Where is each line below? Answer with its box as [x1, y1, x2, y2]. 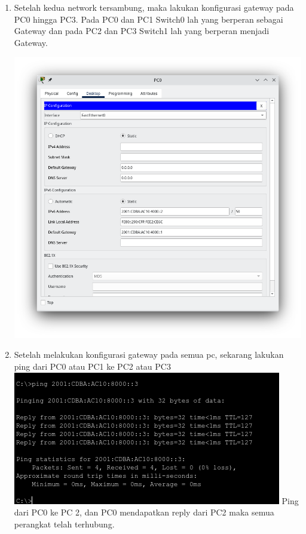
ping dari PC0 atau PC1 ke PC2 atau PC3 [14, 360, 171, 372]
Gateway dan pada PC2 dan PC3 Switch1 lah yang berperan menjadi [14, 24, 270, 37]
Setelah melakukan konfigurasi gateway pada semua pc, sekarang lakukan [14, 348, 284, 361]
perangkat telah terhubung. [14, 517, 115, 530]
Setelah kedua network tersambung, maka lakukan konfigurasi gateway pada [14, 1, 294, 13]
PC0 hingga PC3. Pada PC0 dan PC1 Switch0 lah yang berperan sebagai [14, 13, 283, 25]
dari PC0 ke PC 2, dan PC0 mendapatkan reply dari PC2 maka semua [14, 506, 274, 518]
